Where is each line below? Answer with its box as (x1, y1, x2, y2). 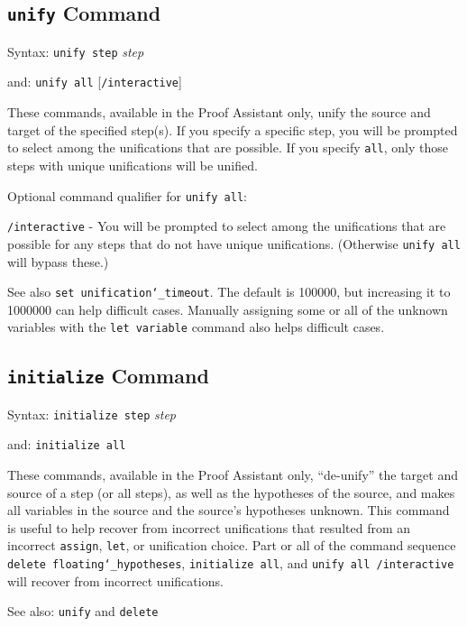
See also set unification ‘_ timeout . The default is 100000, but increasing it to (7, 282, 451, 301)
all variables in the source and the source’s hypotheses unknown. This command (7, 501, 450, 520)
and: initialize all (7, 435, 126, 454)
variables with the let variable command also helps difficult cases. (7, 318, 385, 336)
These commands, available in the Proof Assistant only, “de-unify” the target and (7, 465, 458, 484)
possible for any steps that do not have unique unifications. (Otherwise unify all (7, 234, 461, 253)
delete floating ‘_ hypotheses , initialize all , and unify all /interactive (7, 554, 454, 573)
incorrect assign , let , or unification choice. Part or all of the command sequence (7, 536, 456, 555)
